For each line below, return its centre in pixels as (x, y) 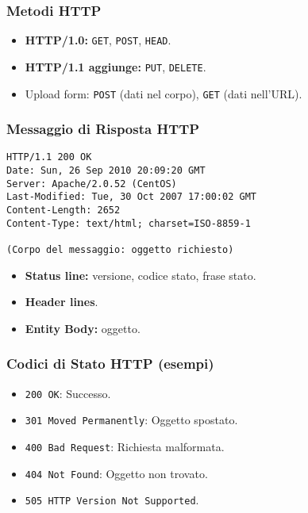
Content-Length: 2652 (64, 211)
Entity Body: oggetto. (83, 328)
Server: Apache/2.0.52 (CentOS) (92, 184)
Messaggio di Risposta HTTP (103, 129)
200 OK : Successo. (68, 393)
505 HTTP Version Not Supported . (112, 500)
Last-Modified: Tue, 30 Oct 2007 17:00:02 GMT (131, 197)
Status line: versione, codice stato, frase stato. (141, 275)
